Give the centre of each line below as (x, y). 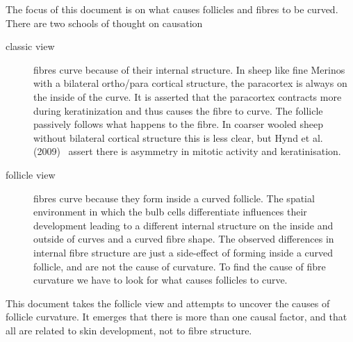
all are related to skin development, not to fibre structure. (129, 330)
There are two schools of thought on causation (104, 23)
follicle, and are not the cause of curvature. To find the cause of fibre (180, 266)
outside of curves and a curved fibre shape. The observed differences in (184, 239)
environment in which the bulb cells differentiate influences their (170, 212)
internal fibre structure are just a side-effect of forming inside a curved (183, 252)
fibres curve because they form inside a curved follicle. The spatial (174, 198)
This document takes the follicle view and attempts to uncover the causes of (168, 303)
